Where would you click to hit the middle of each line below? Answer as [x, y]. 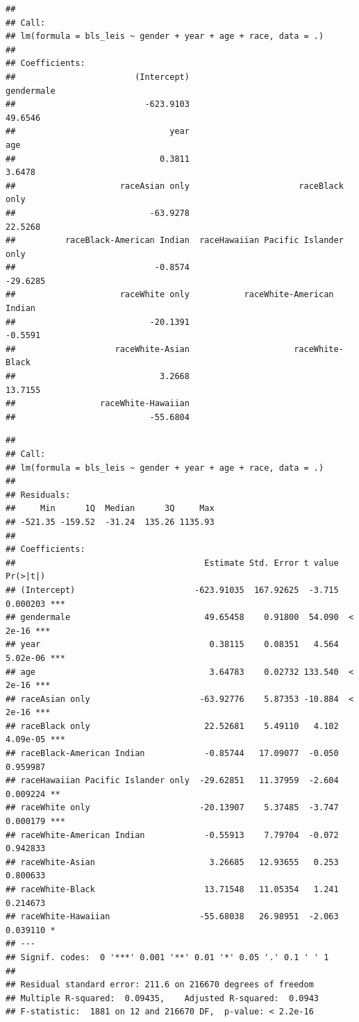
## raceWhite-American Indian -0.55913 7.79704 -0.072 [172, 835]
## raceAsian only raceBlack [175, 186]
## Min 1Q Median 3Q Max [110, 509]
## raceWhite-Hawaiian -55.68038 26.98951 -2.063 [172, 917]
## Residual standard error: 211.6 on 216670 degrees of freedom [160, 985]
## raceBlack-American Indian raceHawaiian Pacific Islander [175, 241]
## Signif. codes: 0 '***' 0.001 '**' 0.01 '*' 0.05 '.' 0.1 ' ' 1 [167, 957]
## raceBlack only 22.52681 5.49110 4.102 [172, 726]
